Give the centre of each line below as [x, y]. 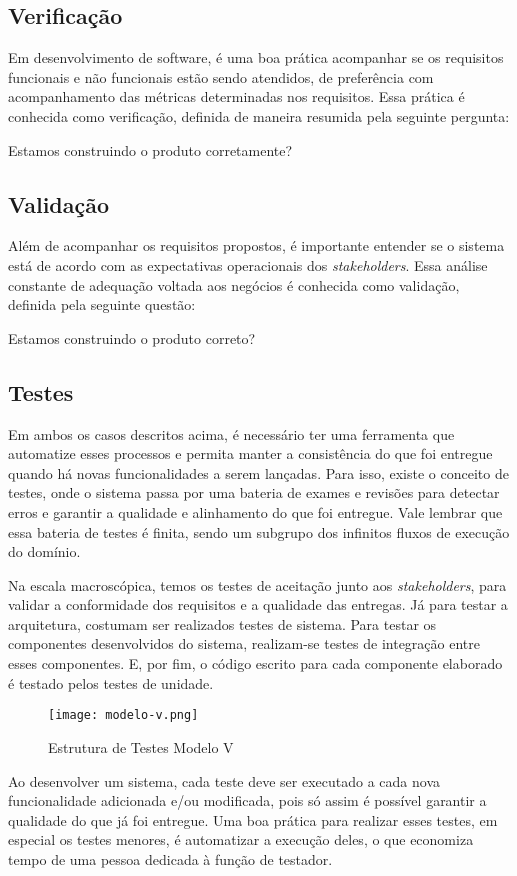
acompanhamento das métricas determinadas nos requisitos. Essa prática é [236, 96]
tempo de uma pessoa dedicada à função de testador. [170, 858]
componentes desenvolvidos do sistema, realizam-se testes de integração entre [244, 643]
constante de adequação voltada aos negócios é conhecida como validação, [234, 284]
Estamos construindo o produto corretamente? [150, 149]
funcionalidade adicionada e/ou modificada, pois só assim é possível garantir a [247, 800]
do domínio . [44, 551]
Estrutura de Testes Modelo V [141, 746]
